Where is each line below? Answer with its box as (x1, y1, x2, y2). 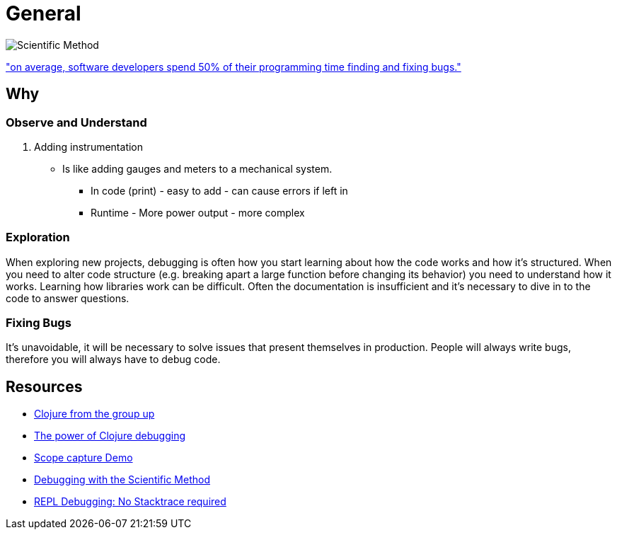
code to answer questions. (6, 292, 129, 304)
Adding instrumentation (34, 140, 144, 153)
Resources (6, 377, 83, 396)
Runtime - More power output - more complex (91, 206, 305, 219)
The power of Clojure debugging (34, 430, 186, 442)
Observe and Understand (6, 115, 147, 130)
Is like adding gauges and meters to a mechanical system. (62, 162, 333, 175)
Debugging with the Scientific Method (34, 473, 210, 486)
